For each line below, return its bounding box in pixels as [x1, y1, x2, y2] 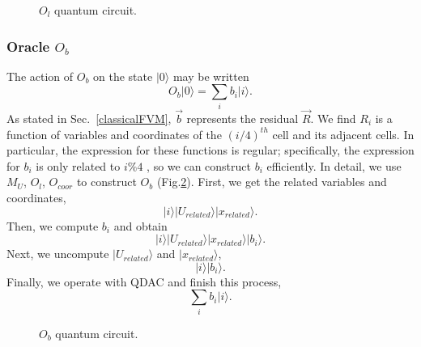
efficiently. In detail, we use [266, 157, 402, 174]
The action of [6, 67, 74, 84]
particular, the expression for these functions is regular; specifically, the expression [6, 142, 415, 159]
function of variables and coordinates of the [6, 125, 222, 142]
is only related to [36, 157, 121, 174]
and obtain [113, 217, 168, 234]
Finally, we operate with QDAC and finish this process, [6, 273, 282, 290]
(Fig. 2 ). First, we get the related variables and [156, 173, 387, 190]
